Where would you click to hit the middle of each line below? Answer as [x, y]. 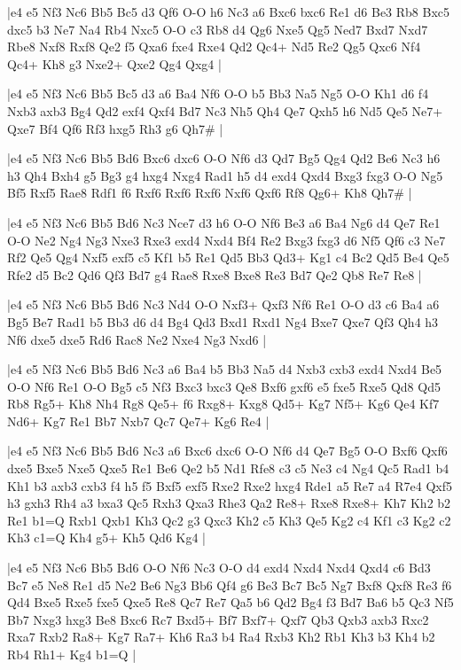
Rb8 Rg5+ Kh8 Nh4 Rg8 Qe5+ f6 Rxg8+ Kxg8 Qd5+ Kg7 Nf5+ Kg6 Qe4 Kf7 [223, 404]
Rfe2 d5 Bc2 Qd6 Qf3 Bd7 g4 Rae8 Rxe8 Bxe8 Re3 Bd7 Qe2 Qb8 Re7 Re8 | [215, 274]
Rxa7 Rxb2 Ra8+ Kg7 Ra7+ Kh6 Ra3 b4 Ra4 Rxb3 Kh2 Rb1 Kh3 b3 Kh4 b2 [221, 637]
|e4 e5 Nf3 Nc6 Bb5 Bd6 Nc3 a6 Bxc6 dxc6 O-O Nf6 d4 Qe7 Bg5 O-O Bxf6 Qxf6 [227, 451]
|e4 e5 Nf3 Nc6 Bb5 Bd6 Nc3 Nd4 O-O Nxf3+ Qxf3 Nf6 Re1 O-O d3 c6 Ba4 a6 [223, 304]
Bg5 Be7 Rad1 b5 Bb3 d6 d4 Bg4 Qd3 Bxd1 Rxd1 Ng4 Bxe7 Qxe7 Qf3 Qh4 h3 [223, 321]
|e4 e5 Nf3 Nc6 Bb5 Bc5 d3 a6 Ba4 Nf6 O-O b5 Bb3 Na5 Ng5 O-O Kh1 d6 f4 [218, 93]
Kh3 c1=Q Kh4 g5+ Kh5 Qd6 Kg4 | [107, 538]
